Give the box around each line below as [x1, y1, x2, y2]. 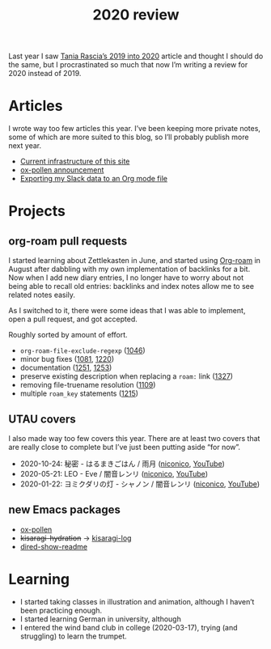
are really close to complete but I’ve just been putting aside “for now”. [8, 442, 241, 452]
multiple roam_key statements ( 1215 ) [19, 388, 139, 398]
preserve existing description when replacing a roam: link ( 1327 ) [19, 371, 233, 381]
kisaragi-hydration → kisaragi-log [19, 532, 132, 543]
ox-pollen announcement [19, 165, 104, 175]
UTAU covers [8, 412, 77, 426]
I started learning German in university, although [19, 613, 182, 624]
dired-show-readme [19, 541, 87, 551]
